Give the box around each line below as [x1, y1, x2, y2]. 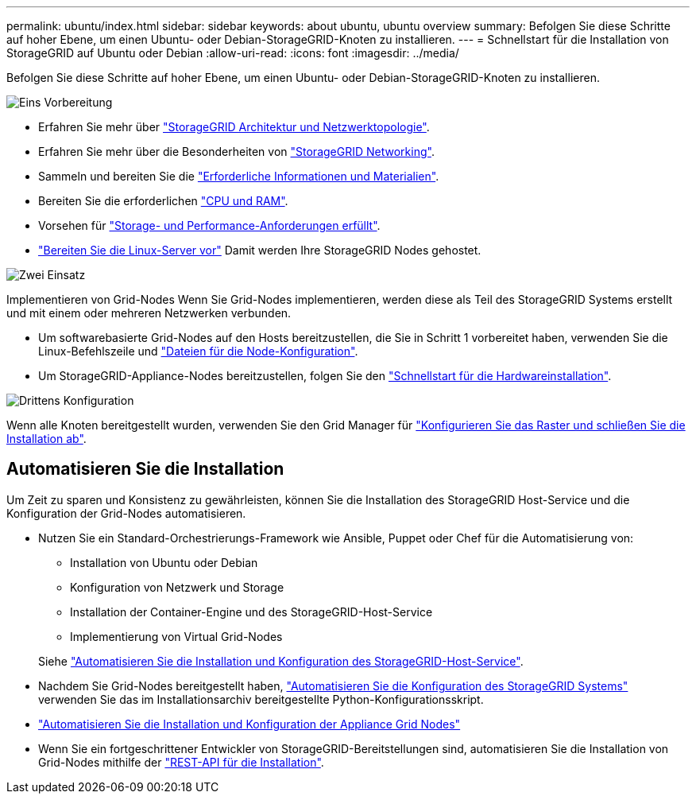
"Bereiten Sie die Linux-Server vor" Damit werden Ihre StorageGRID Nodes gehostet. [38, 243, 481, 257]
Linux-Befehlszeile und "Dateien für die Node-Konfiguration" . [38, 344, 358, 358]
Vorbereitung [44, 95, 113, 109]
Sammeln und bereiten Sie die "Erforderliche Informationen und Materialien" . [38, 169, 439, 183]
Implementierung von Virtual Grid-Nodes [70, 629, 283, 643]
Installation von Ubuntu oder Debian [70, 555, 258, 569]
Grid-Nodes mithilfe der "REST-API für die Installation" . [38, 755, 324, 769]
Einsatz [47, 268, 86, 282]
